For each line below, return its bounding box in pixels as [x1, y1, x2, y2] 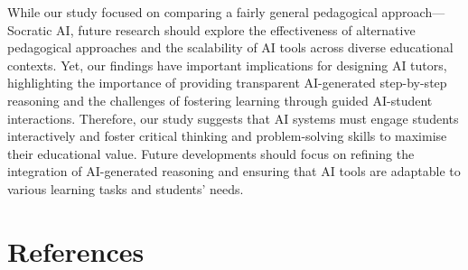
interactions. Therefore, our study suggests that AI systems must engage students [7, 108, 459, 127]
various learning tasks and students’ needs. [7, 179, 244, 198]
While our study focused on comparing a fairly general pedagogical [7, 3, 378, 21]
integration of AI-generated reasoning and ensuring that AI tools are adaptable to [7, 162, 461, 181]
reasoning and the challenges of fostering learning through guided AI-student [7, 90, 433, 109]
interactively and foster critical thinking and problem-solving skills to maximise [7, 126, 447, 145]
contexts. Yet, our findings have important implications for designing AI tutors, [7, 55, 447, 74]
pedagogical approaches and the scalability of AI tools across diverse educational [7, 38, 454, 57]
